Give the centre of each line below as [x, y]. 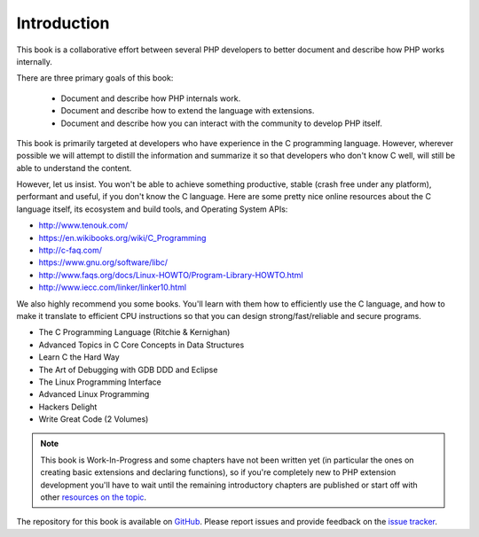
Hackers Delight [68, 407]
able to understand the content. [74, 167]
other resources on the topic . [93, 497]
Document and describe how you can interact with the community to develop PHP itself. [222, 123]
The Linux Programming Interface [100, 382]
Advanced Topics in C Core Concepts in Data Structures [141, 345]
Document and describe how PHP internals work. [151, 98]
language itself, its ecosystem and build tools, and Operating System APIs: [152, 209]
